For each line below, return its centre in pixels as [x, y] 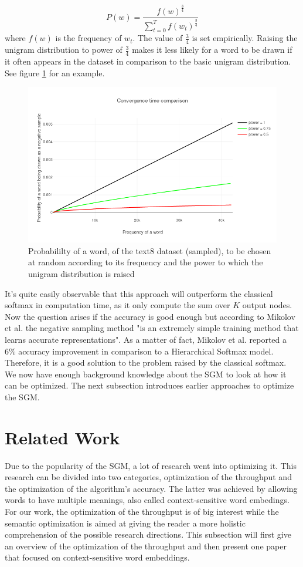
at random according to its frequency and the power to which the [146, 262]
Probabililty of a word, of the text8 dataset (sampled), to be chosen [150, 250]
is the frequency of [88, 38]
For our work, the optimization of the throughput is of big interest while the [142, 512]
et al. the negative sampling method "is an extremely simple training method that [152, 328]
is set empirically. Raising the [245, 38]
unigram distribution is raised [81, 274]
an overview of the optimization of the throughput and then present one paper [146, 546]
